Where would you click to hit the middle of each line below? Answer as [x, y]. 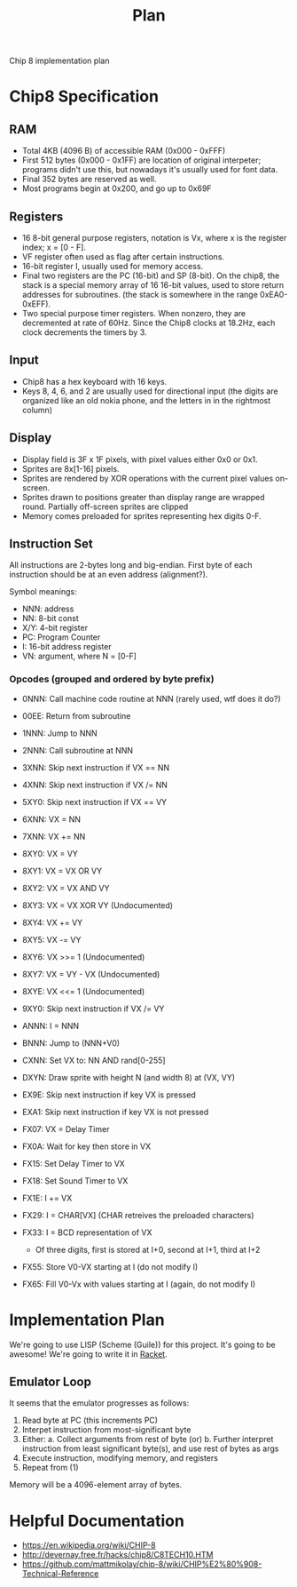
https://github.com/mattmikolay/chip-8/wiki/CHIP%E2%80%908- [142, 1564]
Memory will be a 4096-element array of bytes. [96, 1485]
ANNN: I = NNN [51, 1025]
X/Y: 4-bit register [55, 628]
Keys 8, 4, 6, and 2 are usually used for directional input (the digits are [150, 391]
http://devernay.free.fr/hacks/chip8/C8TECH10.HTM [117, 1555]
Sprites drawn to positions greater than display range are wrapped [143, 497]
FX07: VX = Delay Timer [66, 1128]
